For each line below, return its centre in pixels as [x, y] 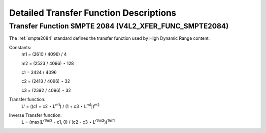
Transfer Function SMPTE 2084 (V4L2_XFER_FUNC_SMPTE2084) [119, 26]
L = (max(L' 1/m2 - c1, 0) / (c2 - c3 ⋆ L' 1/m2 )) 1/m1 [68, 122]
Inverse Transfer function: [35, 115]
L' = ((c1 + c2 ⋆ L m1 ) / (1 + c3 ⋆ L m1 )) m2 [61, 106]
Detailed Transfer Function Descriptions [93, 13]
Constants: [20, 47]
